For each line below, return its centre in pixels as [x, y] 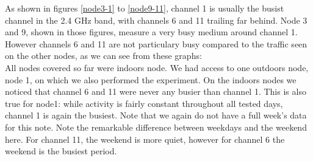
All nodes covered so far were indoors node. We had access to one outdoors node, [157, 67]
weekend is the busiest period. [61, 151]
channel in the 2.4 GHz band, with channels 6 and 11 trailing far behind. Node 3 [156, 20]
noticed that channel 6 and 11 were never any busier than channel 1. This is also [156, 91]
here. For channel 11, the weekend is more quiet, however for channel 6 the [145, 139]
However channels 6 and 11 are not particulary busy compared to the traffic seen [156, 43]
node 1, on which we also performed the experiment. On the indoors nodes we [151, 79]
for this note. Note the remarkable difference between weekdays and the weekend [156, 127]
